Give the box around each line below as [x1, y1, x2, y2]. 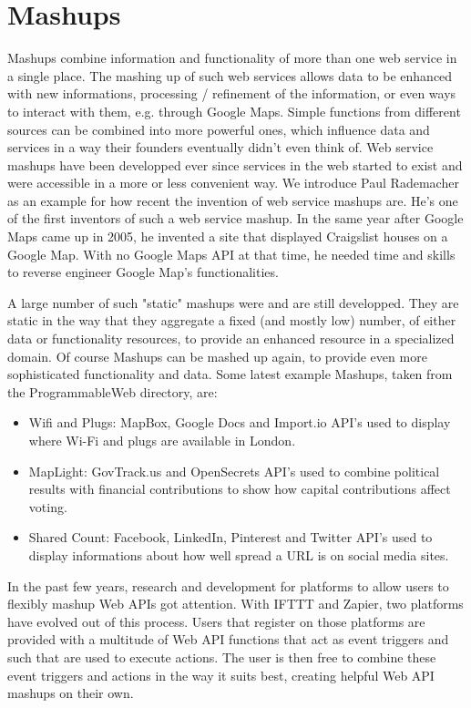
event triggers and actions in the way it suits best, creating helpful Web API [7, 665, 435, 684]
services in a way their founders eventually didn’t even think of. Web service [7, 138, 434, 157]
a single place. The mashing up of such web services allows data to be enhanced [7, 66, 453, 85]
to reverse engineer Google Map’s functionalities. [7, 262, 279, 282]
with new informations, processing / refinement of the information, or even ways [7, 84, 456, 103]
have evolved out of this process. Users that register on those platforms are [7, 611, 425, 631]
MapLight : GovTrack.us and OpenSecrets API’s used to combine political [28, 461, 440, 480]
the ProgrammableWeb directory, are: [7, 382, 218, 401]
